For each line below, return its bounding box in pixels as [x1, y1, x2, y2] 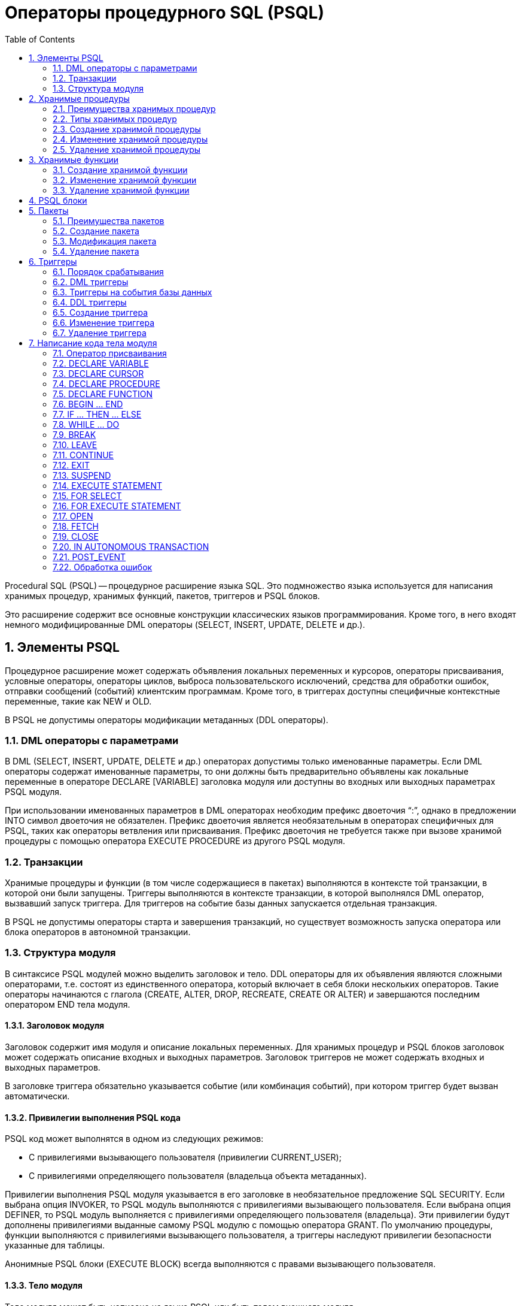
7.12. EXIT [53, 459, 90, 470]
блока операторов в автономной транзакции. [5, 927, 191, 938]
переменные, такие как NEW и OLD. [5, 696, 152, 706]
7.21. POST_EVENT [53, 551, 126, 562]
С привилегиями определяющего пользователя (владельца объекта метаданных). [29, 1171, 367, 1181]
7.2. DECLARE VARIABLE [53, 358, 149, 368]
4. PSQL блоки [29, 195, 87, 205]
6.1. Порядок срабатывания [53, 266, 164, 277]
